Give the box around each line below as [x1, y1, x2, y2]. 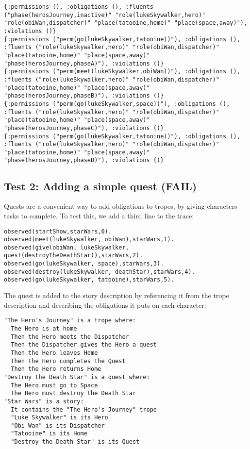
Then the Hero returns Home [11, 366, 101, 373]
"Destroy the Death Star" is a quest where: [4, 373, 150, 381]
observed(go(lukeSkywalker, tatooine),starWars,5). [4, 276, 174, 283]
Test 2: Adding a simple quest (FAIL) [4, 178, 197, 193]
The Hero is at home [11, 325, 77, 332]
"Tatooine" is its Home [11, 430, 87, 437]
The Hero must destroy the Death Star [11, 390, 136, 397]
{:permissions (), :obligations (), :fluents [4, 3, 153, 10]
